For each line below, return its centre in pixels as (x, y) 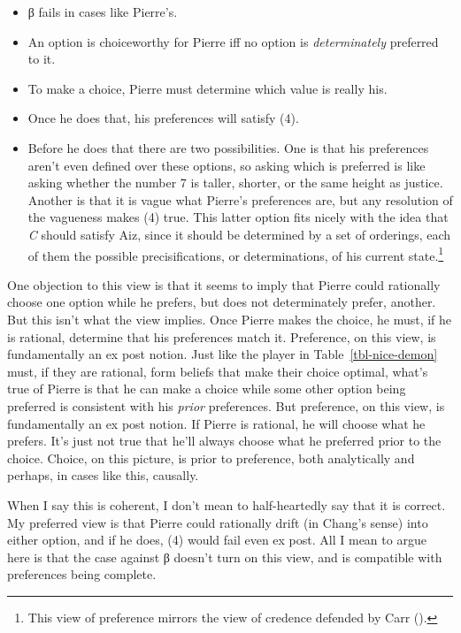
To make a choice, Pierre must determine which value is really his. (207, 88)
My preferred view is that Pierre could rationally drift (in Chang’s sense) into (218, 522)
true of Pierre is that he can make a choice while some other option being (207, 389)
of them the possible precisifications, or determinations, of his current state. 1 (236, 254)
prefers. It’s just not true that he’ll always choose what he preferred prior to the (224, 441)
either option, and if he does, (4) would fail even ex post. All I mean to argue (217, 540)
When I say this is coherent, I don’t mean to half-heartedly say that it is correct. (227, 504)
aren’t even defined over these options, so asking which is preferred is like (227, 165)
